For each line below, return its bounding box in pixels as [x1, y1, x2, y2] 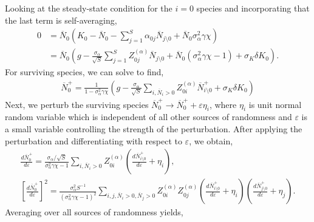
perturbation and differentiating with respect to [5, 134, 182, 147]
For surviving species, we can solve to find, [5, 66, 164, 78]
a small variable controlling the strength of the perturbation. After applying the [5, 122, 302, 135]
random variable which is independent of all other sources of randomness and [5, 110, 292, 123]
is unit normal [248, 98, 302, 110]
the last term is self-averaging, [5, 13, 117, 26]
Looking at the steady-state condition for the [5, 2, 172, 14]
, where [209, 98, 237, 110]
